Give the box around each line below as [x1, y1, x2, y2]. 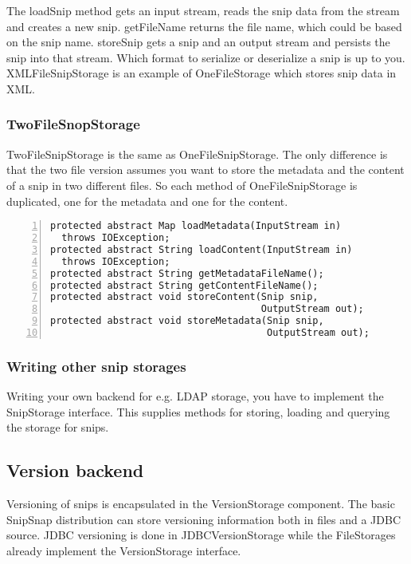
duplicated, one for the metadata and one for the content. [6, 192, 288, 209]
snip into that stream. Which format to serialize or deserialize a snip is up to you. [6, 49, 405, 65]
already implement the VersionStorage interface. [6, 542, 241, 558]
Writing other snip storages [6, 356, 186, 376]
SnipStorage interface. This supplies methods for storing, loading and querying [6, 403, 390, 420]
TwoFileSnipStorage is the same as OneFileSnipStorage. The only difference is [6, 145, 388, 162]
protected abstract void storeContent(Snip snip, [50, 291, 319, 303]
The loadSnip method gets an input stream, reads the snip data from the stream [6, 2, 400, 18]
